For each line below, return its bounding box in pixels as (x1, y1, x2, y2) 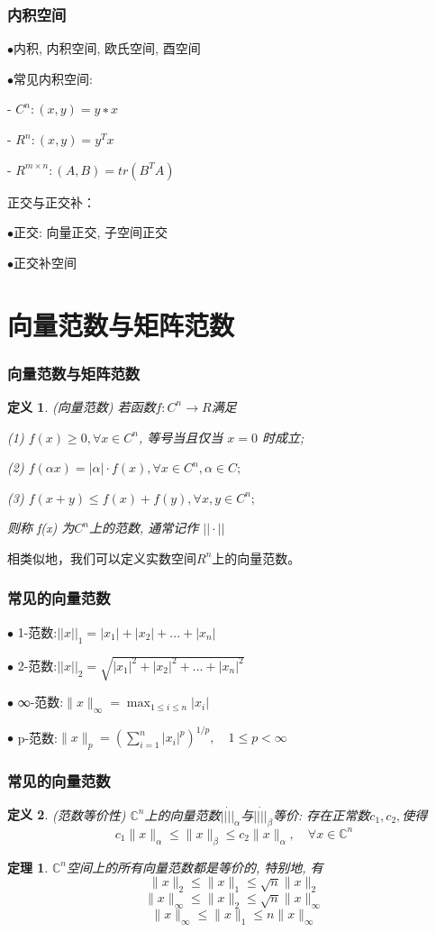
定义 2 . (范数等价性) (7, 805, 126, 824)
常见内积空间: (14, 69, 93, 87)
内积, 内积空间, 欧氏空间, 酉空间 (14, 39, 201, 58)
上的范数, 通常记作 (88, 518, 199, 537)
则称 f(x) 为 (7, 518, 75, 537)
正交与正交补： (7, 192, 95, 211)
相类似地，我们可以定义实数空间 (7, 548, 196, 567)
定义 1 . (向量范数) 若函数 (7, 397, 156, 416)
